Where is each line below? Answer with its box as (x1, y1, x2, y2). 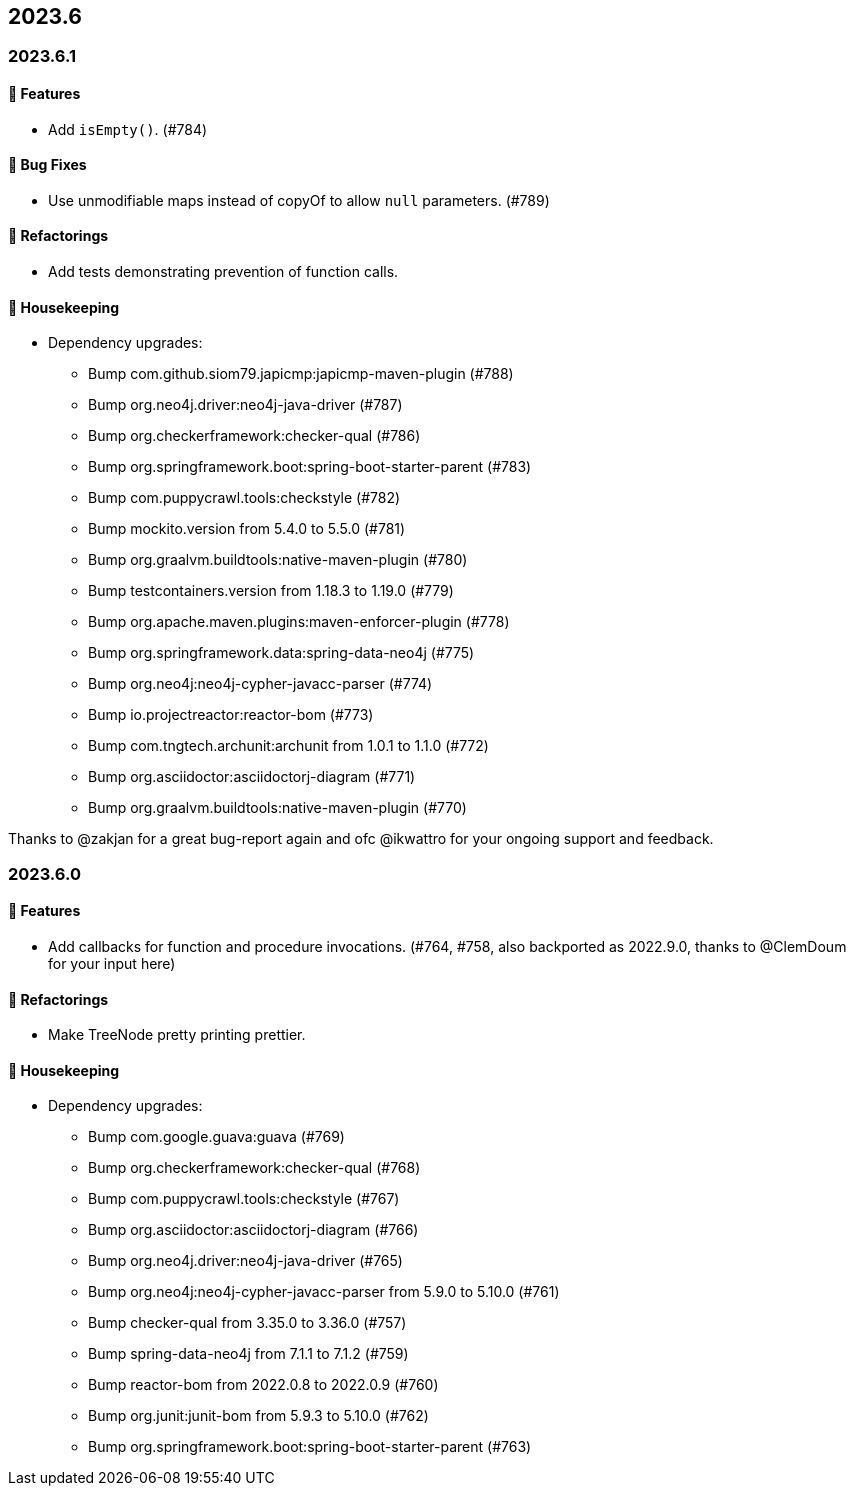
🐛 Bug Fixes (8, 156, 87, 174)
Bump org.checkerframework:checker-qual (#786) (88, 427, 421, 445)
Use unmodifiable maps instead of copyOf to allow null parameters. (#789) (48, 191, 550, 209)
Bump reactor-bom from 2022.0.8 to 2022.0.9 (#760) (88, 1376, 439, 1394)
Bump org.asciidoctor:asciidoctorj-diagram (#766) (88, 1221, 419, 1239)
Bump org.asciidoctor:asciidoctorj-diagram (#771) (88, 768, 416, 786)
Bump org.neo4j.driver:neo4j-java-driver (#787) (88, 396, 403, 414)
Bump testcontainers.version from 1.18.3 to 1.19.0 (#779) (88, 582, 454, 600)
